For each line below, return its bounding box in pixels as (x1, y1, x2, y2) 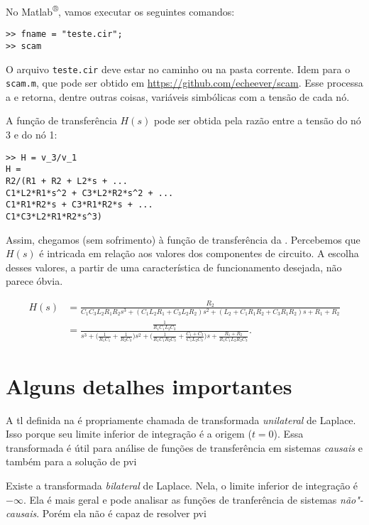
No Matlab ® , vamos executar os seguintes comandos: (6, 2, 235, 18)
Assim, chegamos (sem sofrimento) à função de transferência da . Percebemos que (6, 232, 360, 247)
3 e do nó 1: (6, 127, 57, 142)
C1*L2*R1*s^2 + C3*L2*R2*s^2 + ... (6, 188, 174, 198)
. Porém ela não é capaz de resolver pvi (36, 506, 206, 521)
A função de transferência (6, 113, 117, 128)
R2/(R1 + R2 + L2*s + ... (6, 175, 128, 186)
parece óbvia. (6, 274, 63, 288)
